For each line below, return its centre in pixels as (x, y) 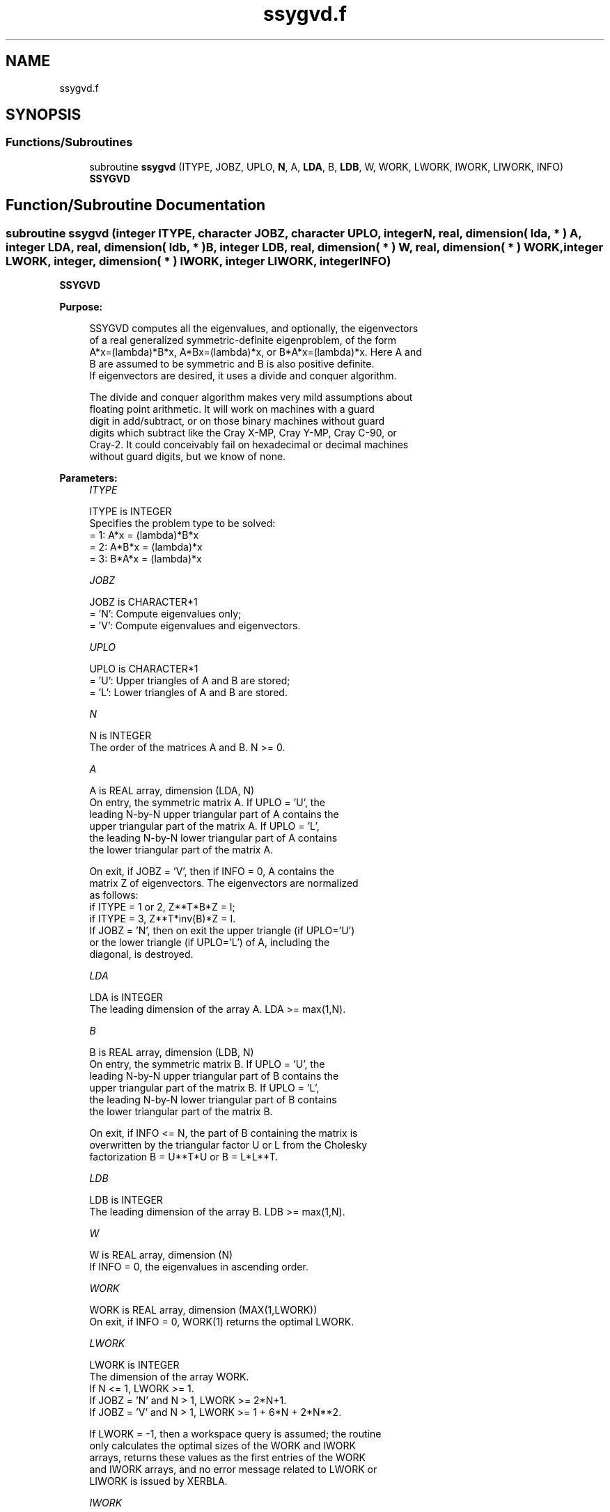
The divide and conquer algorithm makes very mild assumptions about (251, 397)
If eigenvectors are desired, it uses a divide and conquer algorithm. (243, 376)
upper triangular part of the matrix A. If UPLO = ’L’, (204, 826)
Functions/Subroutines (69, 142)
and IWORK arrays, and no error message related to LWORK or (233, 1470)
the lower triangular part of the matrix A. (181, 850)
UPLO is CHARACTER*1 (144, 669)
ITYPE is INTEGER (131, 512)
